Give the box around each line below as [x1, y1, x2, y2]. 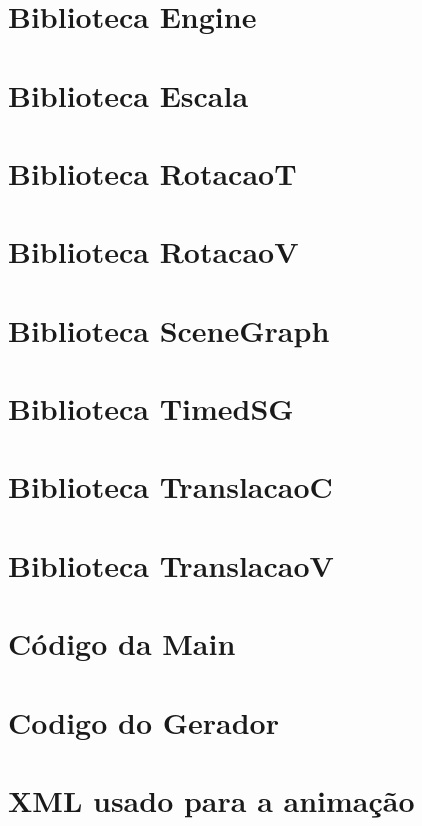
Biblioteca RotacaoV [8, 231, 299, 272]
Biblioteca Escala [8, 74, 249, 115]
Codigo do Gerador [8, 701, 279, 742]
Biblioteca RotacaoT [8, 152, 297, 193]
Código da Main [8, 623, 236, 664]
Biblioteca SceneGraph [8, 309, 330, 350]
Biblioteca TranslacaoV [8, 544, 334, 585]
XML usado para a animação [8, 779, 415, 820]
